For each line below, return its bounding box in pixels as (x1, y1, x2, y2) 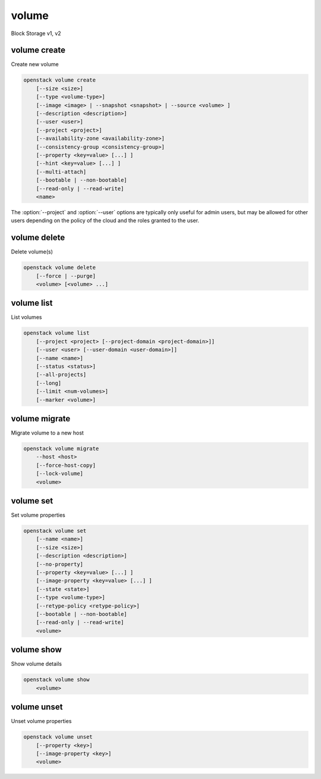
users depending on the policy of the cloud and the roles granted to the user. (11, 217, 199, 224)
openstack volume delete (23, 264, 96, 271)
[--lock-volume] (36, 470, 83, 477)
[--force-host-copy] (36, 462, 96, 468)
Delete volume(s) (11, 248, 53, 255)
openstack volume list (23, 330, 90, 336)
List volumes (11, 314, 42, 321)
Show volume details (11, 661, 62, 668)
